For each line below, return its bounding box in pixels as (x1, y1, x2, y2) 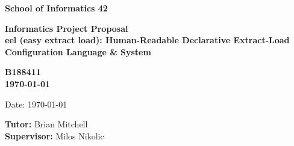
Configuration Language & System (5, 45, 151, 58)
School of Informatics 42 (5, 2, 108, 14)
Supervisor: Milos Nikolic (5, 129, 104, 142)
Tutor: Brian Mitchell (5, 118, 88, 130)
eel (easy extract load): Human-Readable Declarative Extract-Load (5, 34, 290, 46)
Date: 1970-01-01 (5, 97, 67, 110)
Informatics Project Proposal (5, 22, 128, 34)
